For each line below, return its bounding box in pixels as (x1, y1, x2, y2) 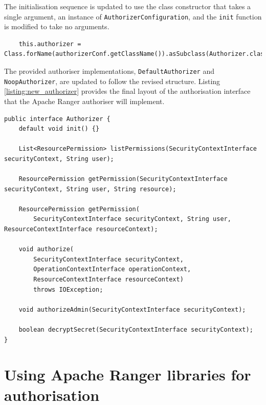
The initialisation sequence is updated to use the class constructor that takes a (4, 1, 251, 11)
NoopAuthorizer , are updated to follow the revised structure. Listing (4, 75, 220, 86)
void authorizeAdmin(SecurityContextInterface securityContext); (18, 306, 246, 313)
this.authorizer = (18, 40, 81, 48)
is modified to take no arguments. (4, 21, 109, 32)
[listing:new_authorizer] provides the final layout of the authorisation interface (4, 86, 251, 96)
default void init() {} (18, 125, 100, 133)
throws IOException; (33, 286, 103, 293)
